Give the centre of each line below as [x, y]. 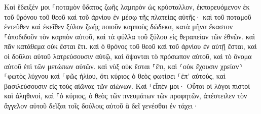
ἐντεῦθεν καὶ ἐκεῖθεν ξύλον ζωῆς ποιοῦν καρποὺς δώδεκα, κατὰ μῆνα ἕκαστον [119, 26]
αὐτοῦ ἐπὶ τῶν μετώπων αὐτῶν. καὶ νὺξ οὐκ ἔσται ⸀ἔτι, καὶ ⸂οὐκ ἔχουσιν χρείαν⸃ [123, 66]
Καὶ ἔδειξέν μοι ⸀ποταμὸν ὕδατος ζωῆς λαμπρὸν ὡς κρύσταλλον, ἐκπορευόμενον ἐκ [127, 7]
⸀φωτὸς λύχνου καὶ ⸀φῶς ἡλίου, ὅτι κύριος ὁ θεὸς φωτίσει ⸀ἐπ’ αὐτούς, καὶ [115, 76]
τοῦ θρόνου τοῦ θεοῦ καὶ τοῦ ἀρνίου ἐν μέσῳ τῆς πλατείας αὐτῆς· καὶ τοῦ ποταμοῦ [128, 16]
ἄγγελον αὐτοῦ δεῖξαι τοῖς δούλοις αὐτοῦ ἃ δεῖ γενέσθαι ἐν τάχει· [101, 105]
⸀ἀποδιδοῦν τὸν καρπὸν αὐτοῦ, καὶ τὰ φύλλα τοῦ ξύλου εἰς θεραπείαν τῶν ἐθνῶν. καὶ [129, 36]
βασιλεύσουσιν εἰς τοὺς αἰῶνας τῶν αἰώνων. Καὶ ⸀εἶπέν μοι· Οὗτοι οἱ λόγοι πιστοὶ [127, 85]
